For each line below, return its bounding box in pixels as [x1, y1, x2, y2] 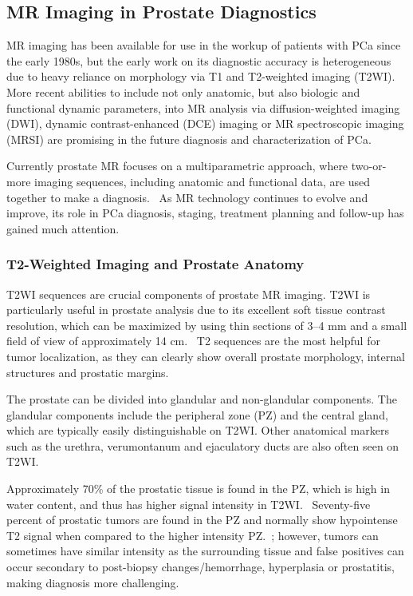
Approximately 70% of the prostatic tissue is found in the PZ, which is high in [6, 480, 390, 497]
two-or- [351, 157, 387, 174]
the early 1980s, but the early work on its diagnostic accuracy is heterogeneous [6, 52, 391, 69]
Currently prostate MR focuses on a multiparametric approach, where [6, 157, 348, 174]
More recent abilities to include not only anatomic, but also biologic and [6, 83, 360, 100]
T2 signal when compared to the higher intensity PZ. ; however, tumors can [6, 526, 379, 543]
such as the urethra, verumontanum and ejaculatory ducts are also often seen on [6, 437, 399, 454]
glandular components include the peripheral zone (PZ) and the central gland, [6, 406, 388, 423]
